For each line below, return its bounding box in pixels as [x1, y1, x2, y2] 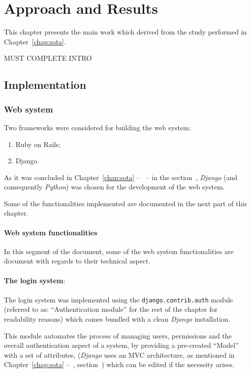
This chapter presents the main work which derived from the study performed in [4, 27, 247, 37]
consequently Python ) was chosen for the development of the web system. [4, 182, 225, 192]
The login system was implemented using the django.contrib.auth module [4, 294, 233, 304]
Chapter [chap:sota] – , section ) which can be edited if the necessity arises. [4, 359, 234, 370]
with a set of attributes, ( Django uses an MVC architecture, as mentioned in [4, 349, 235, 360]
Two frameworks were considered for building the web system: [4, 122, 191, 132]
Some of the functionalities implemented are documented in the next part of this [4, 198, 247, 208]
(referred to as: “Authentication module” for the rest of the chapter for [4, 304, 218, 314]
